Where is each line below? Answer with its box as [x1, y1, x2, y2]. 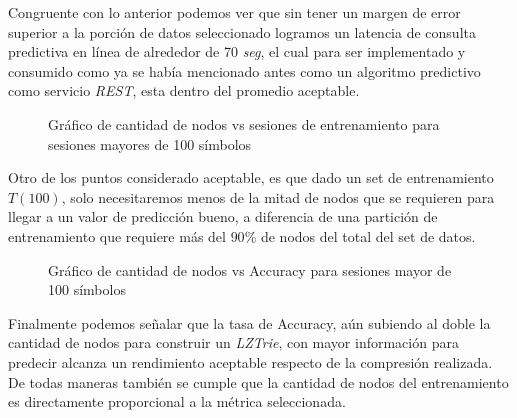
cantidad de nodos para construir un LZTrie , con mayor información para [8, 332, 459, 353]
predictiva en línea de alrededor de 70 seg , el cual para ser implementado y [8, 41, 466, 62]
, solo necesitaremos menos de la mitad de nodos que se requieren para [61, 186, 495, 207]
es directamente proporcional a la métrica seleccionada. [8, 391, 346, 412]
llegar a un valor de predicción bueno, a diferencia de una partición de [8, 206, 438, 227]
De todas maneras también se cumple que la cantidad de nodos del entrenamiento [8, 371, 509, 392]
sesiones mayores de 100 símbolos [48, 133, 252, 154]
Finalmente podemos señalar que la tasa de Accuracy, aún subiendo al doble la [8, 312, 491, 333]
